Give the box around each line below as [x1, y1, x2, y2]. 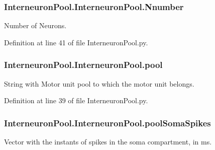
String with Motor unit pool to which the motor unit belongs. [4, 78, 194, 89]
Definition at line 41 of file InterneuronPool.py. [4, 37, 148, 47]
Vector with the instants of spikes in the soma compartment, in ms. [4, 136, 212, 147]
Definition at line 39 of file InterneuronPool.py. [4, 95, 148, 106]
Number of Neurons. [4, 20, 67, 31]
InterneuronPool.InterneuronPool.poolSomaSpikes [4, 116, 211, 129]
